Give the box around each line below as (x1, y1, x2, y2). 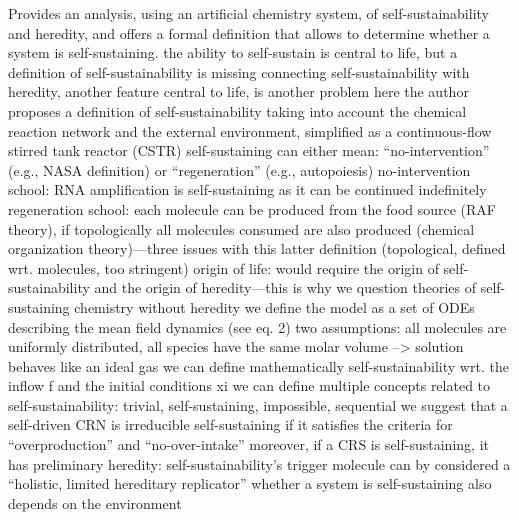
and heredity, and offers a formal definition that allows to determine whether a (8, 22, 490, 43)
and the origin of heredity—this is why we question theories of (94, 277, 477, 298)
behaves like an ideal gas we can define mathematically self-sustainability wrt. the (8, 355, 509, 376)
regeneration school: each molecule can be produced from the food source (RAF (8, 198, 496, 219)
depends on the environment (8, 492, 182, 513)
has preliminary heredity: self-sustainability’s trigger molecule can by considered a (8, 453, 511, 474)
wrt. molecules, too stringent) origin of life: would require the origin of (8, 257, 439, 278)
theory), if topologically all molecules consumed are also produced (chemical (8, 218, 475, 239)
